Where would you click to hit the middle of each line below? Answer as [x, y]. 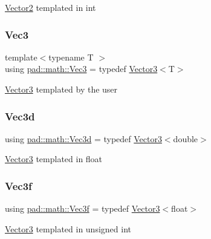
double [186, 138]
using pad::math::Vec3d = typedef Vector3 [83, 138]
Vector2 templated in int [50, 7]
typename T [71, 57]
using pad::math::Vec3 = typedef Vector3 [81, 69]
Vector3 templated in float [54, 159]
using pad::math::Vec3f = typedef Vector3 [83, 208]
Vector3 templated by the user [61, 89]
